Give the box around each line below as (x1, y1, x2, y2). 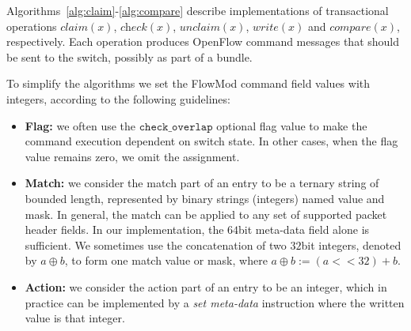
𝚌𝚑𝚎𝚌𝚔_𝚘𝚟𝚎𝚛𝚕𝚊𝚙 (139, 121, 213, 133)
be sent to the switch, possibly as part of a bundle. (6, 48, 253, 65)
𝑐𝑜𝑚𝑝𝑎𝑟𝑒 (329, 21, 371, 33)
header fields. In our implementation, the (25, 221, 224, 238)
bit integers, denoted (301, 236, 401, 253)
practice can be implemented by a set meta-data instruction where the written (25, 294, 405, 310)
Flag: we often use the (25, 117, 136, 134)
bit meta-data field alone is (238, 221, 370, 238)
